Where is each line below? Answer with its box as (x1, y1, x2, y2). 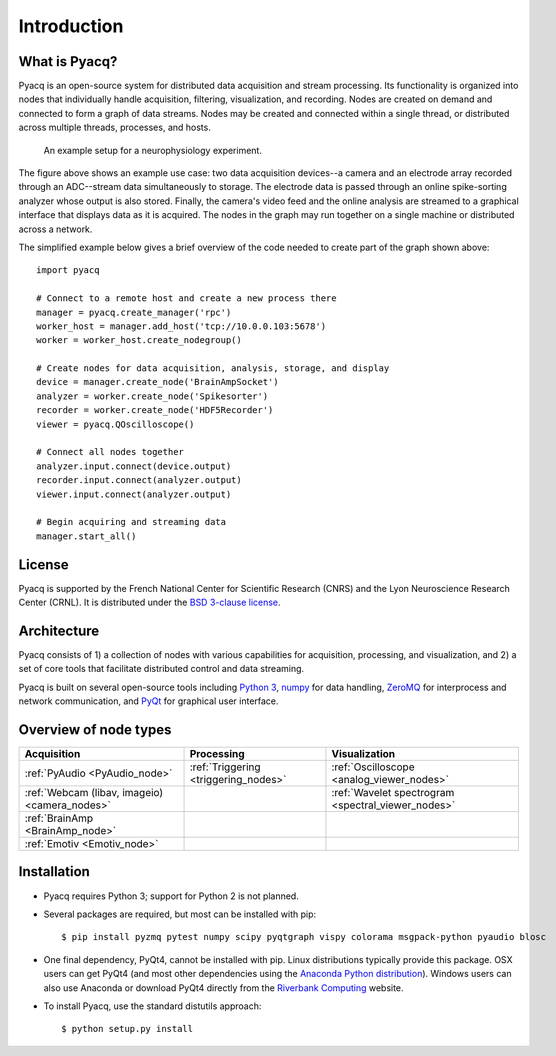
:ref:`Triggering (189, 760, 261, 774)
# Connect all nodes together (36, 446, 185, 458)
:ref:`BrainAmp (24, 811, 94, 825)
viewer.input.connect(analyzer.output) (36, 488, 232, 500)
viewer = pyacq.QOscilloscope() (36, 418, 195, 430)
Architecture (18, 622, 100, 639)
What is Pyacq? (18, 53, 118, 70)
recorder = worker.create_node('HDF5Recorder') (36, 405, 274, 416)
